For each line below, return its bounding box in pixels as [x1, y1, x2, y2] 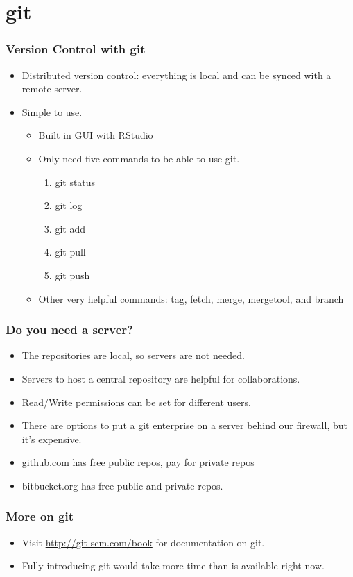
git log [55, 198, 83, 212]
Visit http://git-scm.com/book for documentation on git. [21, 535, 265, 549]
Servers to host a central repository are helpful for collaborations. [21, 371, 300, 385]
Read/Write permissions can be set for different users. [21, 394, 252, 409]
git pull [55, 244, 86, 259]
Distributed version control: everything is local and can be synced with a [21, 67, 332, 82]
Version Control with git [6, 40, 146, 58]
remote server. [21, 81, 83, 96]
